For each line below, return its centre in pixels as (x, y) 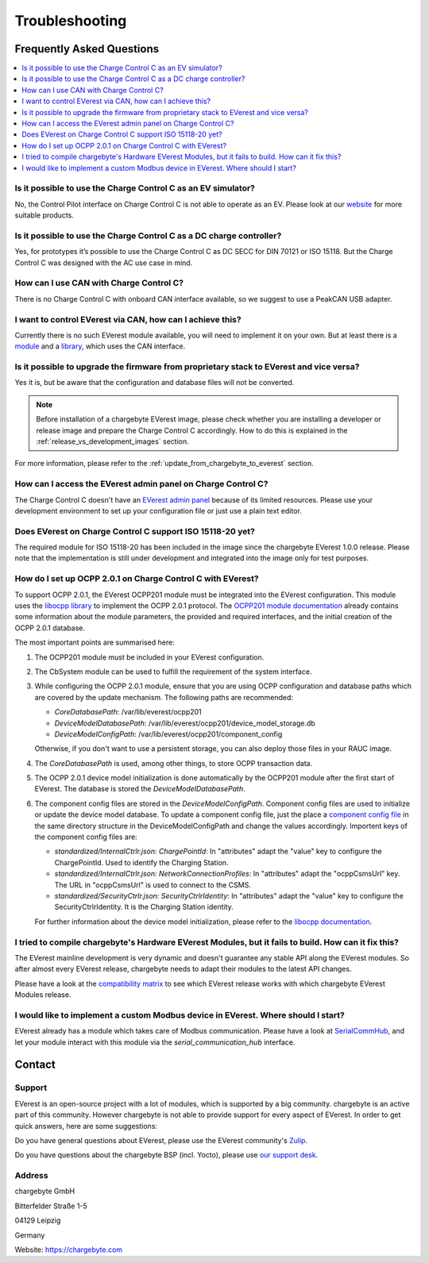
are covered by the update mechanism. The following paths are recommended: (164, 697)
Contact (35, 1065)
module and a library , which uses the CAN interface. (100, 346)
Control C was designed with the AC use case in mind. (104, 263)
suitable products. (44, 215)
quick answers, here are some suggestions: (86, 1126)
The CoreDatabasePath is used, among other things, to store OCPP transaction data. (174, 763)
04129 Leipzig (38, 1221)
